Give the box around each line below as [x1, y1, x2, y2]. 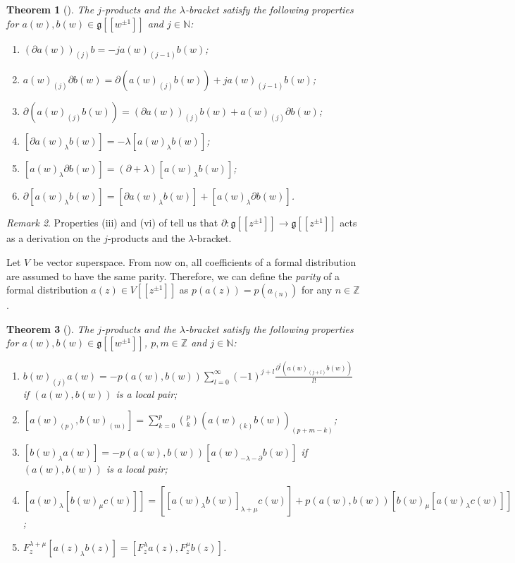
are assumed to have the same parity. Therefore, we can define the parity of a [6, 268, 340, 283]
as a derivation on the [6, 231, 101, 246]
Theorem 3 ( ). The [6, 321, 94, 336]
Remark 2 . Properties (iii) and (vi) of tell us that [6, 215, 218, 230]
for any [301, 282, 333, 297]
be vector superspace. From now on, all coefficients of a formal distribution [32, 255, 356, 270]
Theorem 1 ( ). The [6, 2, 94, 16]
